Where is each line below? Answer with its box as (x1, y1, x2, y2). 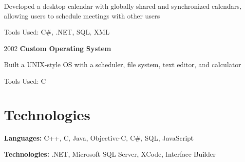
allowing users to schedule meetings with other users (4, 10, 160, 20)
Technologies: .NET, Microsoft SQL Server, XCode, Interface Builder (4, 149, 216, 159)
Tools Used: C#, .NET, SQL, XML (4, 27, 110, 37)
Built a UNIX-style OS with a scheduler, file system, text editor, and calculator (4, 59, 241, 70)
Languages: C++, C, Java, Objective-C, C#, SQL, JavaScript (4, 132, 194, 143)
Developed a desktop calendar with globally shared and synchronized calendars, (4, 1, 242, 11)
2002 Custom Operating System (4, 43, 111, 53)
